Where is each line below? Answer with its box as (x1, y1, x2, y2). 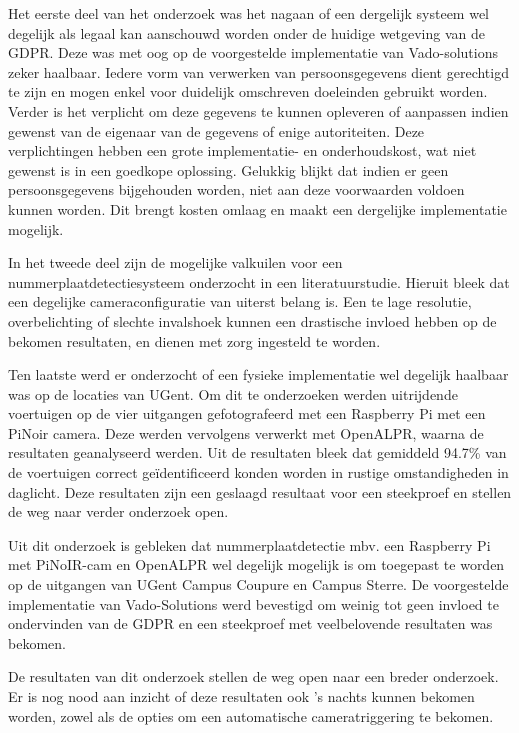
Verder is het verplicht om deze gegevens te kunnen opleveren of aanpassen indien (8, 100, 509, 121)
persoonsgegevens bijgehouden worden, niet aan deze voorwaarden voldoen (8, 179, 465, 200)
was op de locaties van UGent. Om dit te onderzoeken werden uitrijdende (8, 383, 458, 404)
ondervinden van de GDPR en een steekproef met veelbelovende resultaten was (8, 613, 493, 634)
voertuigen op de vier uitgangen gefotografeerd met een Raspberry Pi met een (8, 403, 486, 424)
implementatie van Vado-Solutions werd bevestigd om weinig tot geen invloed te (8, 593, 499, 614)
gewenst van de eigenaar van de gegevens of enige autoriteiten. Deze (8, 120, 425, 141)
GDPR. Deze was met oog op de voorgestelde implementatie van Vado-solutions (8, 42, 498, 63)
